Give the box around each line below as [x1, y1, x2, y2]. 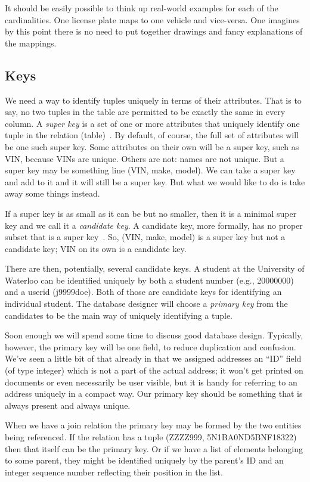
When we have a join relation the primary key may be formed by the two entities [5, 419, 302, 431]
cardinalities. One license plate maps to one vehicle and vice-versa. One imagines [5, 13, 300, 26]
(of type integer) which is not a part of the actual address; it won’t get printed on [5, 364, 303, 377]
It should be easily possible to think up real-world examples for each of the [5, 2, 278, 14]
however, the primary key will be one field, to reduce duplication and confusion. [5, 340, 296, 353]
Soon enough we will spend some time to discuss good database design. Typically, [5, 329, 303, 341]
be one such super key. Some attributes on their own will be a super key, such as [5, 140, 299, 153]
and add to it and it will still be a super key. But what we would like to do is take [5, 175, 305, 188]
